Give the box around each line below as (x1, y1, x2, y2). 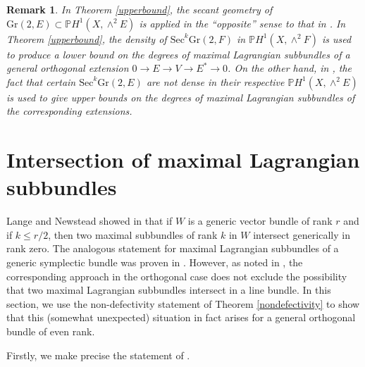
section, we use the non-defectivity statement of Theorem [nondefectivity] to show (6, 296, 360, 311)
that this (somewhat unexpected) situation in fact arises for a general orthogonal (6, 310, 356, 325)
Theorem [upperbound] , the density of (6, 31, 167, 46)
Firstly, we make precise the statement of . (6, 347, 190, 362)
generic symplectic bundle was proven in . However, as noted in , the (6, 255, 303, 270)
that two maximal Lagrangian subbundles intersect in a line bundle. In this (6, 282, 331, 297)
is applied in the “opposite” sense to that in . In (139, 15, 346, 30)
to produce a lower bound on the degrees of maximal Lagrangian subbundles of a (6, 46, 350, 61)
